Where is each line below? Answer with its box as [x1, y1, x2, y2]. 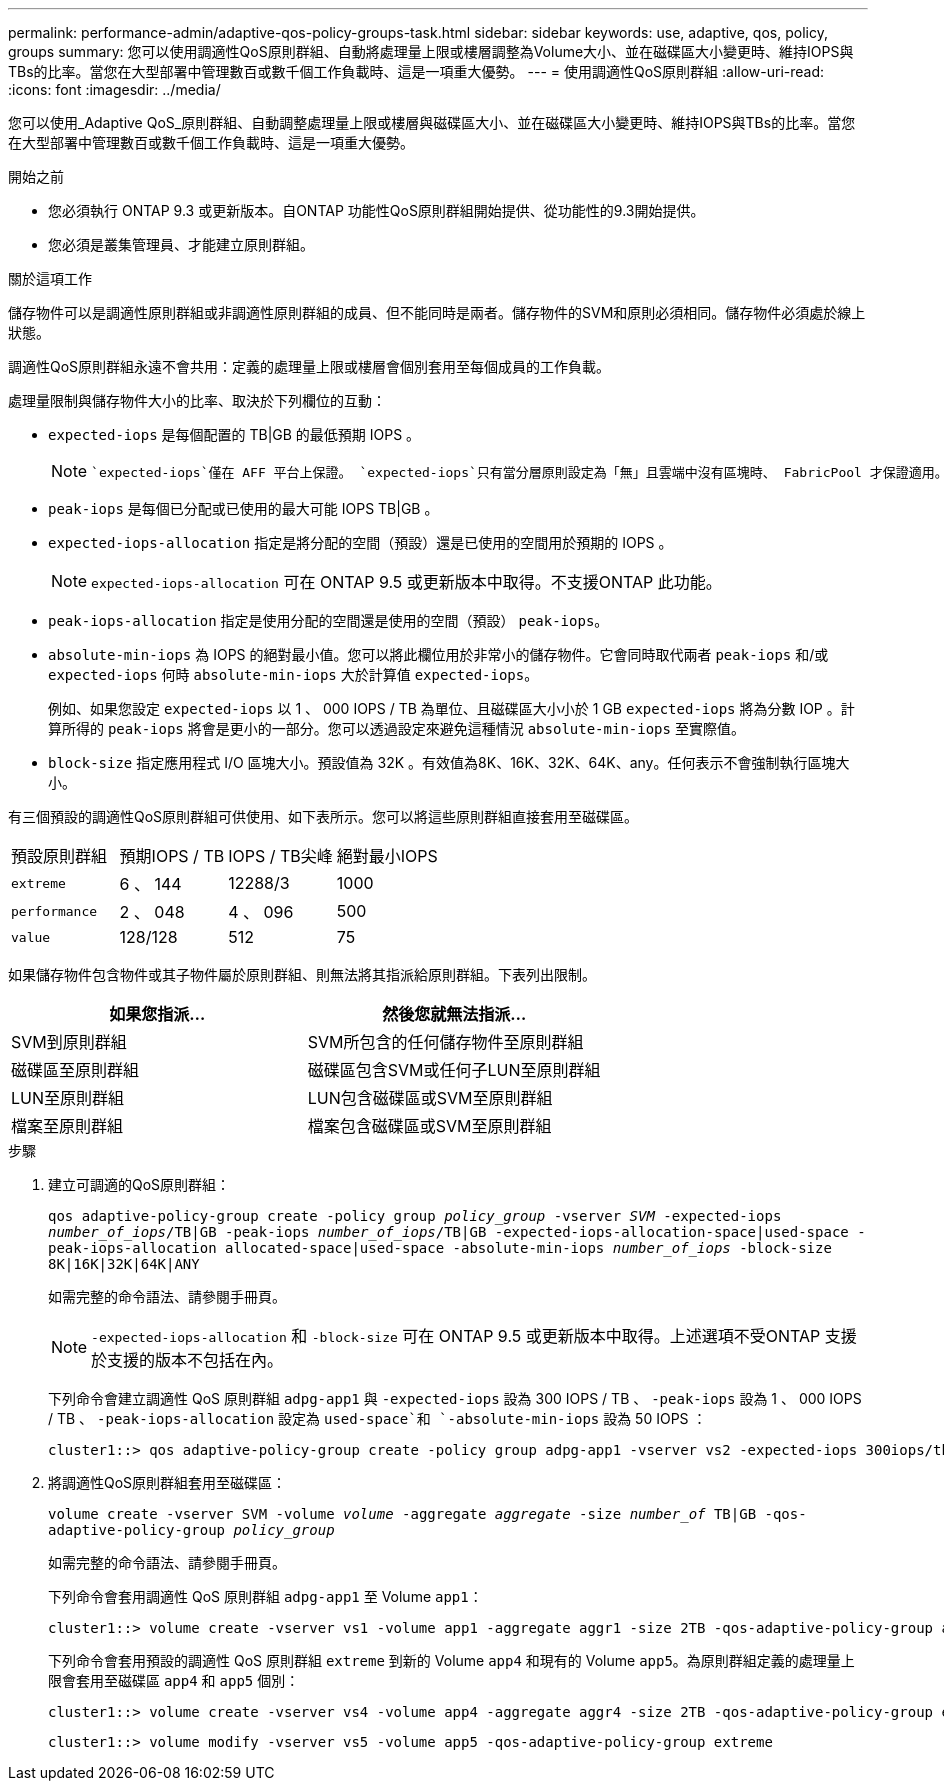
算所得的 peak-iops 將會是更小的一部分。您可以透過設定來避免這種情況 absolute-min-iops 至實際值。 [48, 720, 745, 737]
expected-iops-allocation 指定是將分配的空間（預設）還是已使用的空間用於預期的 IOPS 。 [48, 534, 673, 551]
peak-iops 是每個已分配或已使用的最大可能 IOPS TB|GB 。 [48, 500, 439, 517]
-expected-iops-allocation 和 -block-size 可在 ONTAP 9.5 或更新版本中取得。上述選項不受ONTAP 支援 [91, 1326, 857, 1346]
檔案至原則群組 [11, 1116, 124, 1136]
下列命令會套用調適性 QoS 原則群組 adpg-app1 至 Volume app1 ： [48, 1588, 483, 1605]
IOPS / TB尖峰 [228, 846, 333, 866]
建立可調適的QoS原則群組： [48, 1176, 231, 1193]
